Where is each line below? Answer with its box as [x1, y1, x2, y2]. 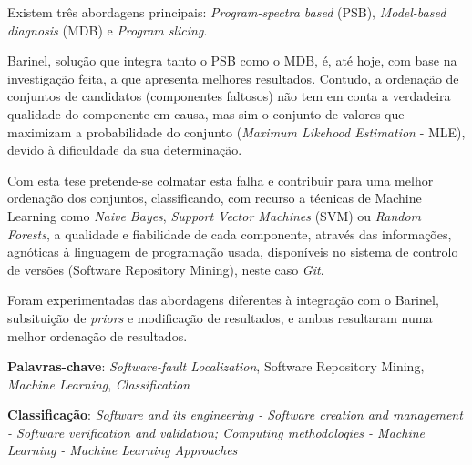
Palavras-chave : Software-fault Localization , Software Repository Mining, [7, 357, 425, 376]
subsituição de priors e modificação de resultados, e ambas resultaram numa [7, 308, 433, 327]
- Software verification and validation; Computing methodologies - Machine [7, 422, 426, 441]
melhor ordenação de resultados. [7, 326, 188, 345]
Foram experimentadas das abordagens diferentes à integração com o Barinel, [7, 290, 439, 309]
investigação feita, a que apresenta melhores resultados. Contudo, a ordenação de [7, 68, 459, 87]
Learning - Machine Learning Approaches [7, 440, 238, 460]
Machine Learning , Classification [7, 374, 190, 393]
